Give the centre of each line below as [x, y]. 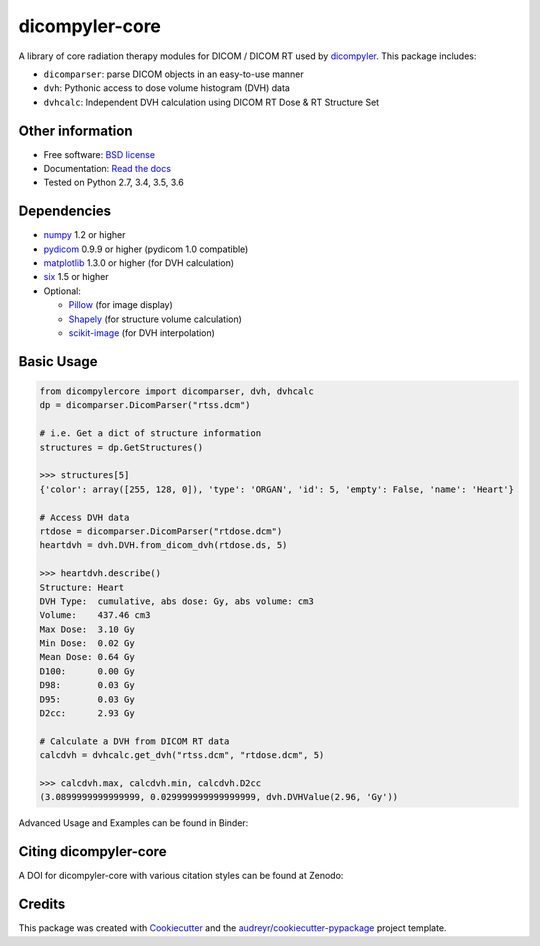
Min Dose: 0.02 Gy [87, 643]
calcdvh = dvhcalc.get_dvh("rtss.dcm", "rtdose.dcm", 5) [182, 755]
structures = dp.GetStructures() [121, 447]
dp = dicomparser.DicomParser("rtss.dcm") [145, 405]
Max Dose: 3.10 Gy [87, 629]
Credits [42, 904]
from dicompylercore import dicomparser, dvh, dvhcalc [176, 391]
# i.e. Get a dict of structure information [150, 433]
